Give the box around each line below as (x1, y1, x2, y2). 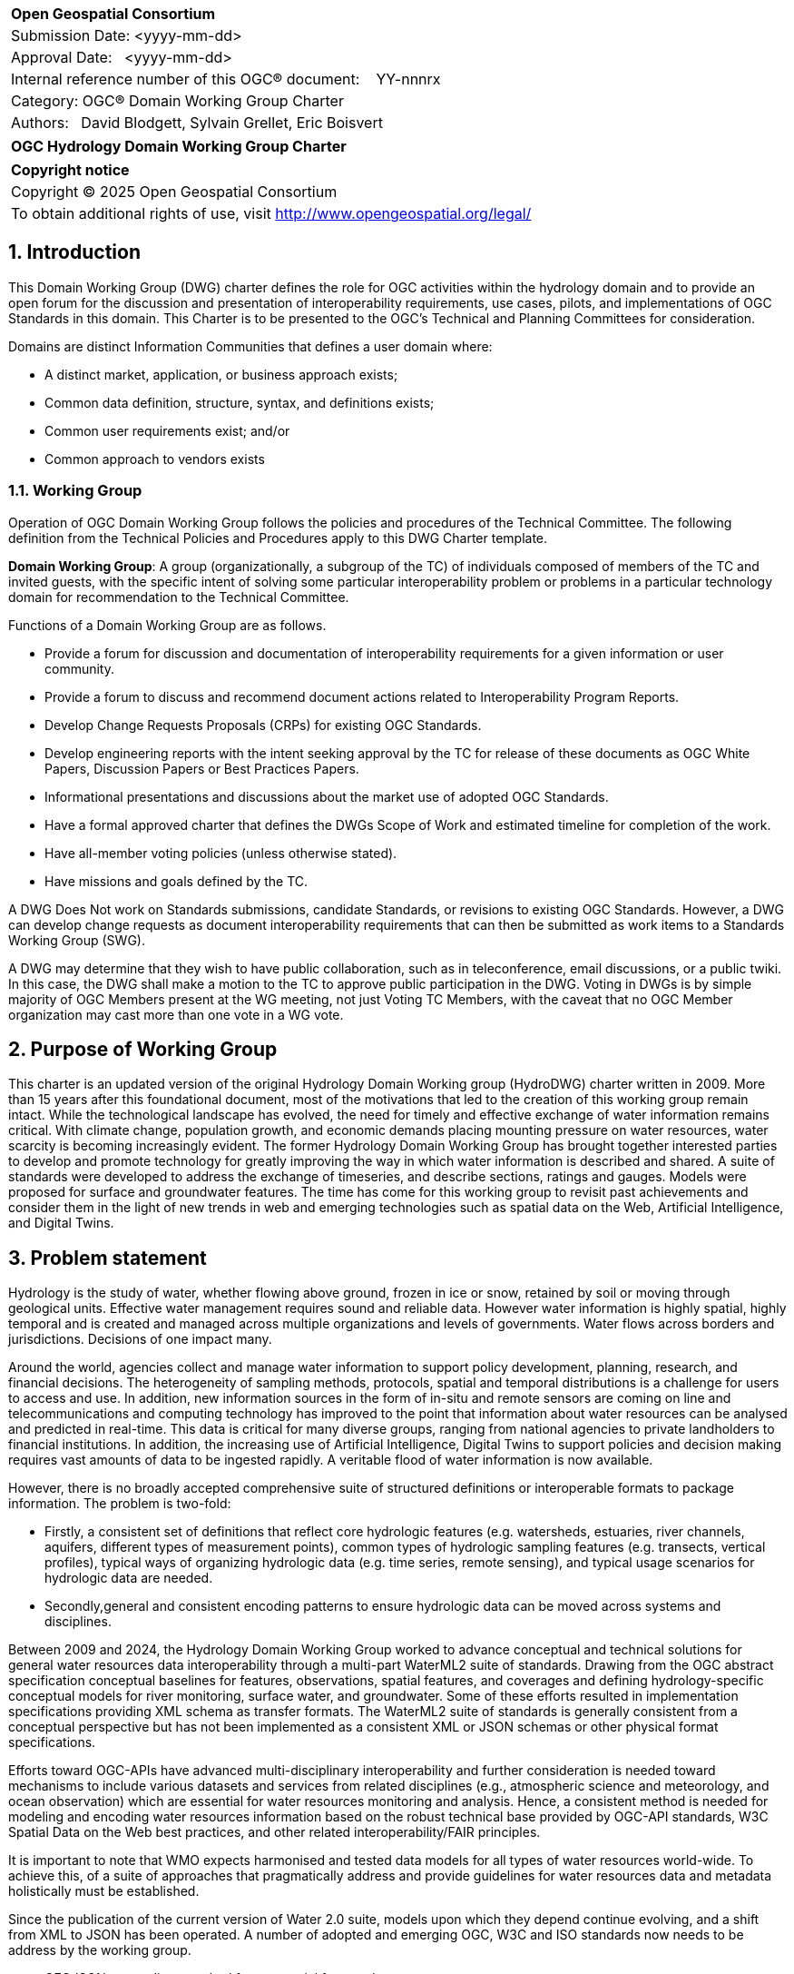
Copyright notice (11, 161, 130, 179)
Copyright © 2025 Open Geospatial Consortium (11, 183, 338, 201)
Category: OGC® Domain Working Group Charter (11, 92, 344, 110)
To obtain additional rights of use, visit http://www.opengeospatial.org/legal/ (11, 204, 532, 222)
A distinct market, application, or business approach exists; (44, 366, 398, 382)
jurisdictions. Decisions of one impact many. (8, 1331, 272, 1347)
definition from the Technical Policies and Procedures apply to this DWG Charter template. (8, 529, 548, 546)
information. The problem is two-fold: (8, 1495, 231, 1512)
